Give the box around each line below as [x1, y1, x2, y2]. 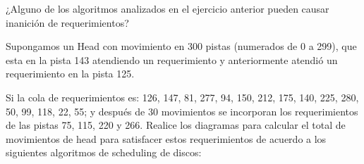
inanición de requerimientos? [6, 15, 129, 30]
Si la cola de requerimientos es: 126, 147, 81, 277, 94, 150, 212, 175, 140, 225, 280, [6, 89, 359, 104]
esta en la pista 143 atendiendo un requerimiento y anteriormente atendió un [6, 52, 338, 67]
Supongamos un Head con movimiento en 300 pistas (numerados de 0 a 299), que [6, 39, 357, 53]
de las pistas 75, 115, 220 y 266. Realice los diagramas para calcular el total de [6, 118, 346, 132]
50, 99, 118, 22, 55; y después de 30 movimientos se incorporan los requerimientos [6, 103, 358, 118]
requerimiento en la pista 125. [6, 66, 135, 81]
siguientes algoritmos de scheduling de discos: [6, 145, 202, 160]
